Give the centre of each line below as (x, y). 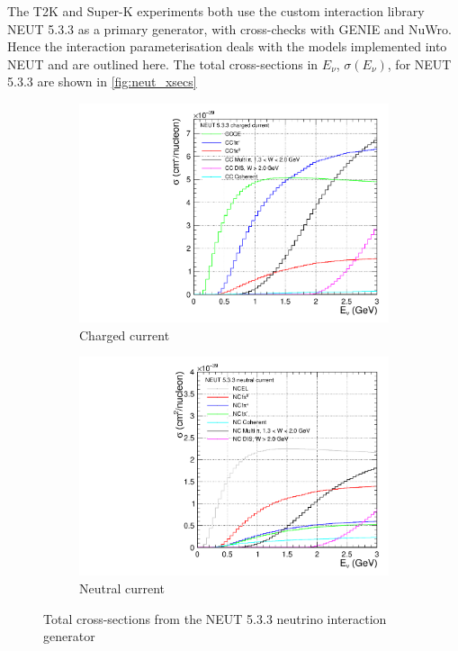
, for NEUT (419, 63)
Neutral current (122, 588)
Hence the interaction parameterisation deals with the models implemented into (227, 46)
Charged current (125, 335)
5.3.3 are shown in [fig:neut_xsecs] (102, 81)
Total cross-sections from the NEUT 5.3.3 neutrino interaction (215, 618)
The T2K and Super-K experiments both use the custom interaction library (216, 11)
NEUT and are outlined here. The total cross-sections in (163, 63)
